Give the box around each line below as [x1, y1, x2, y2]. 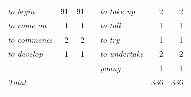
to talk [100, 20, 122, 31]
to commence [8, 34, 53, 45]
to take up [100, 5, 135, 17]
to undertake [100, 48, 143, 59]
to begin [8, 5, 35, 17]
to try [100, 34, 120, 45]
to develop [8, 48, 43, 59]
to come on [8, 20, 47, 31]
